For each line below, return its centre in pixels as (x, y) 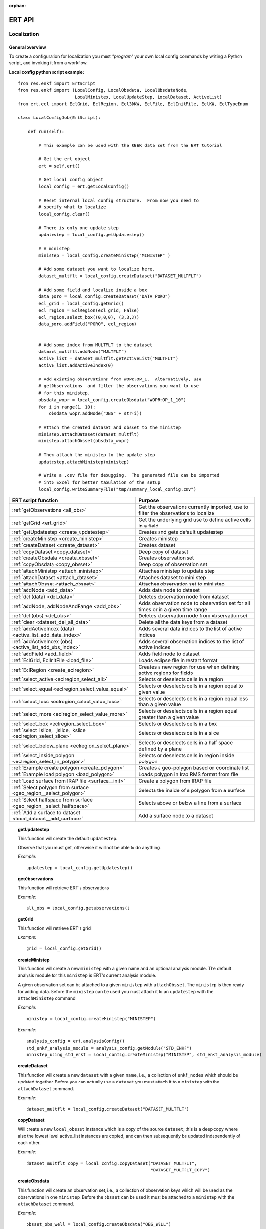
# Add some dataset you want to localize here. (97, 269)
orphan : (17, 6)
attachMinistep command (47, 998)
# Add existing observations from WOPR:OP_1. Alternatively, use (120, 379)
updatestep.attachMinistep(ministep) (84, 462)
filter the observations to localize (176, 513)
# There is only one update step (79, 228)
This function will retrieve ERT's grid (54, 928)
